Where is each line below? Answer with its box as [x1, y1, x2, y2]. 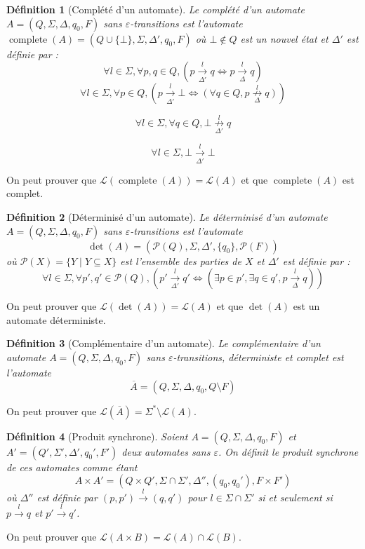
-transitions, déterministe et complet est [173, 349, 344, 364]
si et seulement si [258, 489, 333, 504]
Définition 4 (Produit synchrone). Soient [6, 428, 188, 443]
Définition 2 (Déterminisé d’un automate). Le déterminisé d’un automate [6, 209, 328, 224]
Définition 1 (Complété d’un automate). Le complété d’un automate [6, 2, 305, 16]
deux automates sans [121, 444, 211, 459]
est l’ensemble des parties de [120, 253, 241, 268]
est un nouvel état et [240, 31, 328, 46]
